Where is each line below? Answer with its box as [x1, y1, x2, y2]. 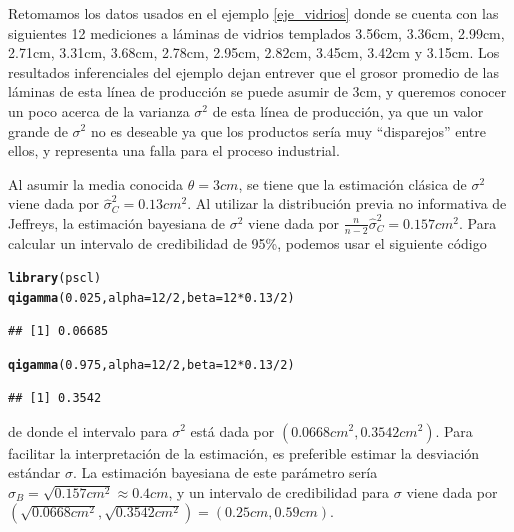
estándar [8, 462, 61, 483]
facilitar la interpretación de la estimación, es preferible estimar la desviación [8, 442, 480, 463]
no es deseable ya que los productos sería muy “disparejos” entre [90, 120, 486, 141]
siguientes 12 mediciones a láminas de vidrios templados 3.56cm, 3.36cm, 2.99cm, [8, 22, 505, 43]
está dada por [190, 420, 275, 441]
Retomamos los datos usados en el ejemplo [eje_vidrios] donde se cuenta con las [8, 3, 499, 23]
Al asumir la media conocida [8, 173, 184, 194]
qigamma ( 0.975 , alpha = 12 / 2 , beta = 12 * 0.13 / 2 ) [8, 358, 295, 373]
